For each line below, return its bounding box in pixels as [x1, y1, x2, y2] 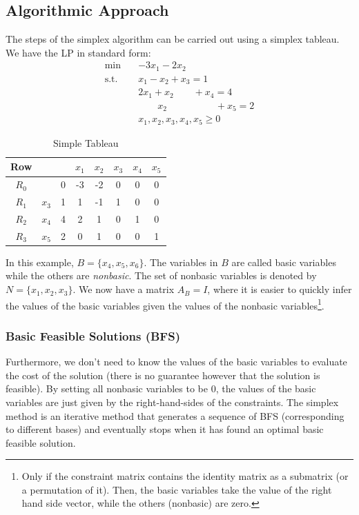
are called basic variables [231, 254, 336, 269]
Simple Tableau [53, 135, 119, 150]
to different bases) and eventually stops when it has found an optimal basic [6, 422, 324, 436]
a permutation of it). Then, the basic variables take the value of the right [21, 482, 332, 496]
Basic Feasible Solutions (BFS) [6, 327, 180, 344]
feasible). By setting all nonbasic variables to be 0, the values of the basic [6, 381, 316, 396]
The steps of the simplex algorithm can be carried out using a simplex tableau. [6, 32, 340, 46]
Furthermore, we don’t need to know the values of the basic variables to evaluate [6, 354, 347, 369]
